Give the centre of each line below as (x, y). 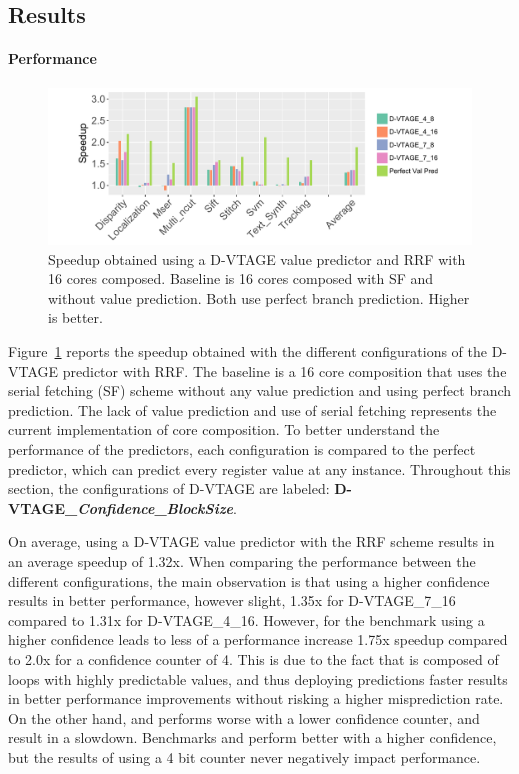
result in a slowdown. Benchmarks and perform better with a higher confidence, (252, 737)
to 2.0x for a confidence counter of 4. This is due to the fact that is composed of (253, 658)
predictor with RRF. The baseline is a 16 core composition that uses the (284, 370)
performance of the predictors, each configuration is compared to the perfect (242, 449)
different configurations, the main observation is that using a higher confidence (249, 580)
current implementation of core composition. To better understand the (224, 429)
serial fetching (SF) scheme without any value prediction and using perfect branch (260, 390)
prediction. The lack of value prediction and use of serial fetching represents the (252, 409)
